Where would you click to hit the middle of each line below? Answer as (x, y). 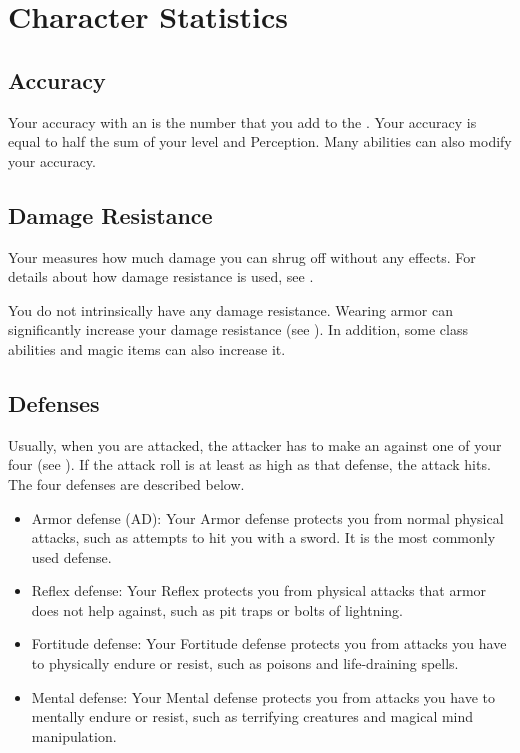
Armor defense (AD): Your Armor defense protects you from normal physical (267, 517)
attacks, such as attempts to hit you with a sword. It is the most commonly (263, 537)
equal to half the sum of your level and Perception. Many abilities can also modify (260, 141)
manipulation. (74, 735)
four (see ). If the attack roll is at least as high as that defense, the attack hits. (249, 464)
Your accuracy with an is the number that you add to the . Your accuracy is (242, 121)
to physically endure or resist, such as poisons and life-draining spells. (245, 663)
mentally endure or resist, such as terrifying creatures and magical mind (252, 716)
